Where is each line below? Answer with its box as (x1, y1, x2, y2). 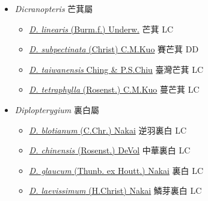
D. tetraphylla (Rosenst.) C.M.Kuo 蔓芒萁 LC (29, 83, 200, 96)
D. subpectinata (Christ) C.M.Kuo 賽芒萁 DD (29, 43, 199, 55)
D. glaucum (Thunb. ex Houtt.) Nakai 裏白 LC (29, 164, 204, 176)
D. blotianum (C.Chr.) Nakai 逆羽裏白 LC (29, 123, 187, 136)
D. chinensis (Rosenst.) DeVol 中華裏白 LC (29, 144, 191, 156)
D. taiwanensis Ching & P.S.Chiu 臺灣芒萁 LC (29, 63, 204, 75)
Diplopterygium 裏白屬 (14, 103, 99, 116)
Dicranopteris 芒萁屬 (14, 2, 93, 14)
